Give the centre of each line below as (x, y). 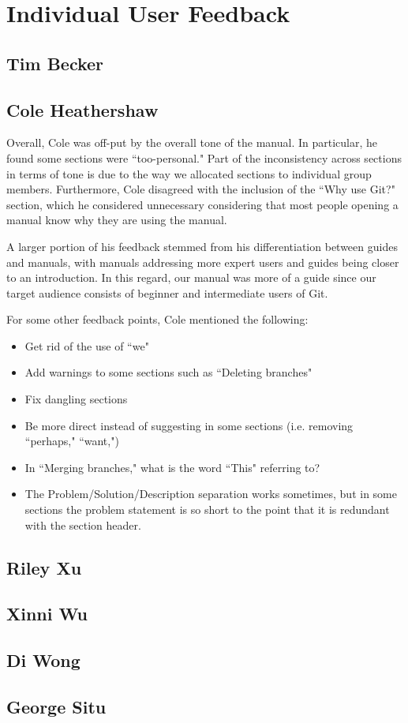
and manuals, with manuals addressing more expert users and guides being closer (203, 262)
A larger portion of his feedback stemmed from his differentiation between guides (202, 246)
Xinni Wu (47, 614)
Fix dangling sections (76, 399)
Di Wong (43, 660)
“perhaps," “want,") (72, 441)
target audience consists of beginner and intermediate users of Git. (167, 292)
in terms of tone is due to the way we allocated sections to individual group (189, 173)
